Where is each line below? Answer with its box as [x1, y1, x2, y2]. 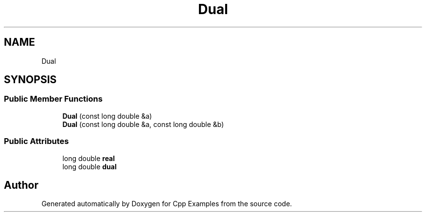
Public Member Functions [4, 94, 103, 104]
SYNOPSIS [4, 73, 57, 86]
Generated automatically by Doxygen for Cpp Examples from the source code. [41, 199, 292, 208]
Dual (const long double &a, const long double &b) [62, 120, 224, 128]
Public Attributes [4, 136, 69, 146]
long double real [62, 154, 115, 162]
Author [4, 179, 38, 191]
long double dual [62, 162, 117, 171]
